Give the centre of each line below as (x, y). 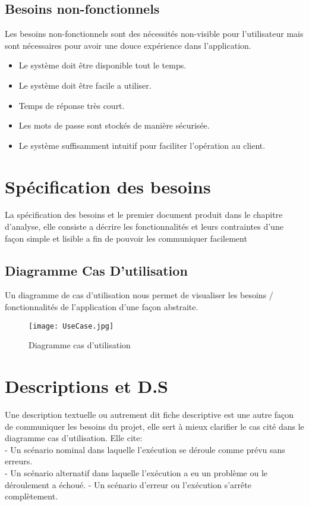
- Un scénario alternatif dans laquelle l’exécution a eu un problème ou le (136, 473)
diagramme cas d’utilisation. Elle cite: (74, 438)
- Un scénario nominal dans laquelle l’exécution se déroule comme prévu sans (145, 449)
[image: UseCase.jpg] (71, 326)
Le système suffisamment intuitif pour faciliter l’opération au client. (142, 145)
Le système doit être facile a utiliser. (85, 85)
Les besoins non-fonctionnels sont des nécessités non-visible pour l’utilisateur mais (154, 34)
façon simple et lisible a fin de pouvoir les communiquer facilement (126, 238)
